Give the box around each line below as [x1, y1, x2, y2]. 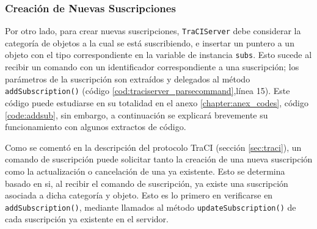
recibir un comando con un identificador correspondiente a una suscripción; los [5, 60, 299, 73]
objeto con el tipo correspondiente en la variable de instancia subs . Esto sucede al [5, 48, 312, 61]
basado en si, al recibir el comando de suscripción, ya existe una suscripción [5, 176, 288, 189]
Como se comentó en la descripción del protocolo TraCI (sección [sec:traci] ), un [5, 140, 302, 153]
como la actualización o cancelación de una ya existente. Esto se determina [5, 164, 285, 177]
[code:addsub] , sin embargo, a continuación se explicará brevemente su [5, 108, 268, 121]
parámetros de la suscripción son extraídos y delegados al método [5, 72, 250, 85]
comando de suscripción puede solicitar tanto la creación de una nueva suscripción [5, 153, 313, 165]
